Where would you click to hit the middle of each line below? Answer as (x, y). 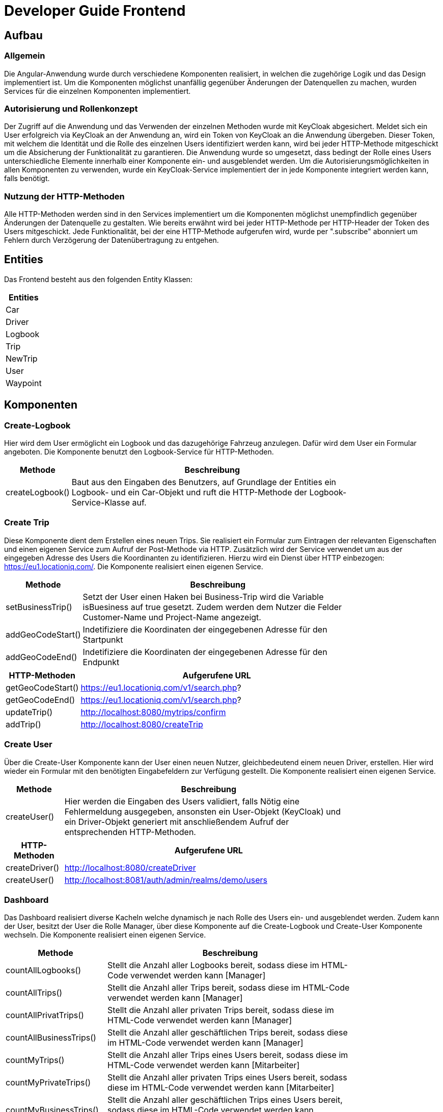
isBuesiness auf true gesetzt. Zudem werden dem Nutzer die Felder (212, 607)
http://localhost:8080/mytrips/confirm (153, 712)
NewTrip (22, 358)
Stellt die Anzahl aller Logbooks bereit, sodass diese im (213, 965)
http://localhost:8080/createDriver (130, 867)
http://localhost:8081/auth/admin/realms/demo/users (166, 880)
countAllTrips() (34, 993)
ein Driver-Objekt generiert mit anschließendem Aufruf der (177, 822)
